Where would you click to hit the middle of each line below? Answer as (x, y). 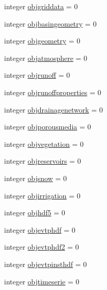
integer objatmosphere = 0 (46, 58)
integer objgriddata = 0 (41, 6)
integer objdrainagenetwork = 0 (53, 109)
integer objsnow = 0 (36, 178)
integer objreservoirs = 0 (43, 161)
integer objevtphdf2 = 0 (42, 247)
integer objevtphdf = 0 (40, 229)
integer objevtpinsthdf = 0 (46, 264)
